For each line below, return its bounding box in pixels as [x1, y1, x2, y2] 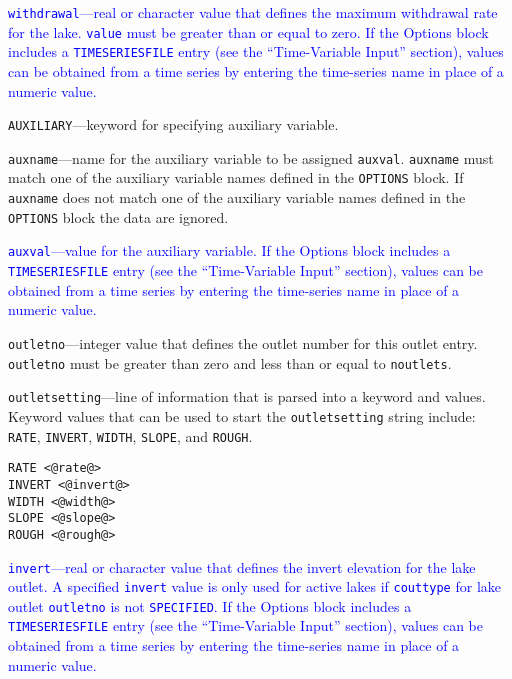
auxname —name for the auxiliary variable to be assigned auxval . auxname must [8, 147, 494, 168]
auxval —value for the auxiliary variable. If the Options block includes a [8, 240, 451, 261]
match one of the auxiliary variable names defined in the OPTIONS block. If [8, 167, 464, 188]
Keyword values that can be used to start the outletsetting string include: [8, 405, 476, 426]
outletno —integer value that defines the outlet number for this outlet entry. [8, 332, 478, 353]
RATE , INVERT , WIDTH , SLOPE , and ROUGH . [8, 425, 253, 446]
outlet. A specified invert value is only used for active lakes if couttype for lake [8, 576, 501, 597]
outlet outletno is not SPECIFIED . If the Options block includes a [8, 595, 412, 616]
